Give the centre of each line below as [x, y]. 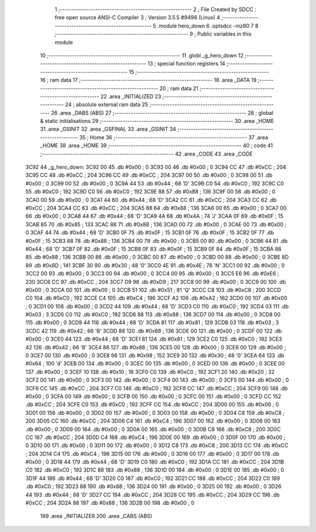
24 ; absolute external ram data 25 [107, 105]
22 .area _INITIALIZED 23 [131, 96]
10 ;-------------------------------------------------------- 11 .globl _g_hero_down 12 [142, 55]
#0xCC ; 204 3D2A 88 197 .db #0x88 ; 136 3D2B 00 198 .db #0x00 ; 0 [110, 503]
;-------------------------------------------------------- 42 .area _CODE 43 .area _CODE [146, 154]
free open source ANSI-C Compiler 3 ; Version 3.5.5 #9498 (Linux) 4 [138, 18]
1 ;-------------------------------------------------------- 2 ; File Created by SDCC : [156, 9]
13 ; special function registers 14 [186, 64]
